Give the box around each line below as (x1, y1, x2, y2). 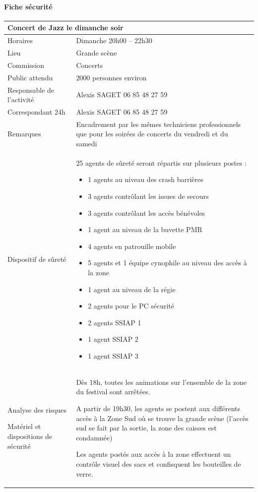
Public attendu (7, 72, 53, 82)
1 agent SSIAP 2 (88, 334, 138, 344)
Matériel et (7, 421, 41, 431)
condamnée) (76, 432, 113, 442)
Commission (7, 60, 45, 70)
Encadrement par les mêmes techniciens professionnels (76, 119, 241, 129)
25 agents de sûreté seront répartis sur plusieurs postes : (76, 157, 247, 168)
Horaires (7, 35, 33, 46)
